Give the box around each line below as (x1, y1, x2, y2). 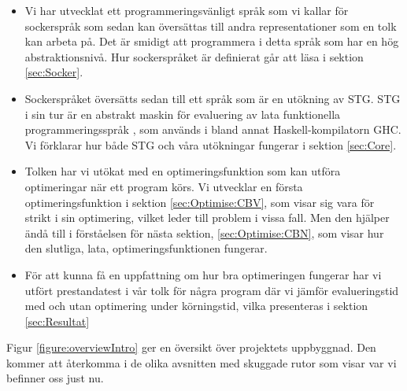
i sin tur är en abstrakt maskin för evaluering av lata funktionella (24, 105, 341, 122)
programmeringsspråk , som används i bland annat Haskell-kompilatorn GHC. (24, 121, 401, 138)
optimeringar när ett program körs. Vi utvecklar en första (24, 178, 303, 194)
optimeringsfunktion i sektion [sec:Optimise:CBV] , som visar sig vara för (24, 194, 375, 210)
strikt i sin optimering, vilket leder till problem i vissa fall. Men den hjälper (24, 209, 390, 226)
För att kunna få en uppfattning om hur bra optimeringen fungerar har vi (24, 266, 382, 282)
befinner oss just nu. (6, 370, 104, 386)
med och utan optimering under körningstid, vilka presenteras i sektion (24, 297, 368, 314)
